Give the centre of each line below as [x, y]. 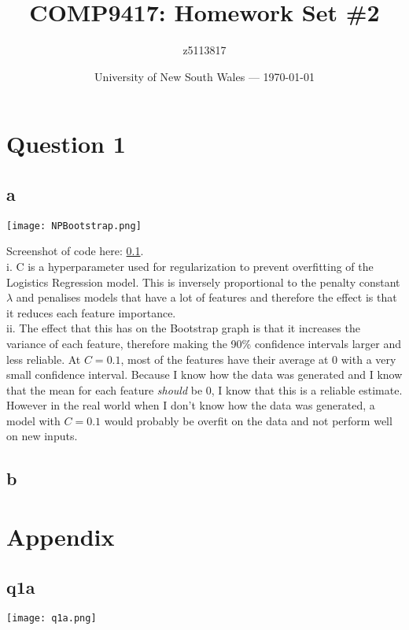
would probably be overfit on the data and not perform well [248, 420]
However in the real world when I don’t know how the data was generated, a [191, 405]
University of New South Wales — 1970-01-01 [204, 76]
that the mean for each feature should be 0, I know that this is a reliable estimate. [204, 389]
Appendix [61, 537]
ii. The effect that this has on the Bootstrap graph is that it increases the [183, 328]
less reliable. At [44, 359]
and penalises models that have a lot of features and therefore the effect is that [206, 297]
